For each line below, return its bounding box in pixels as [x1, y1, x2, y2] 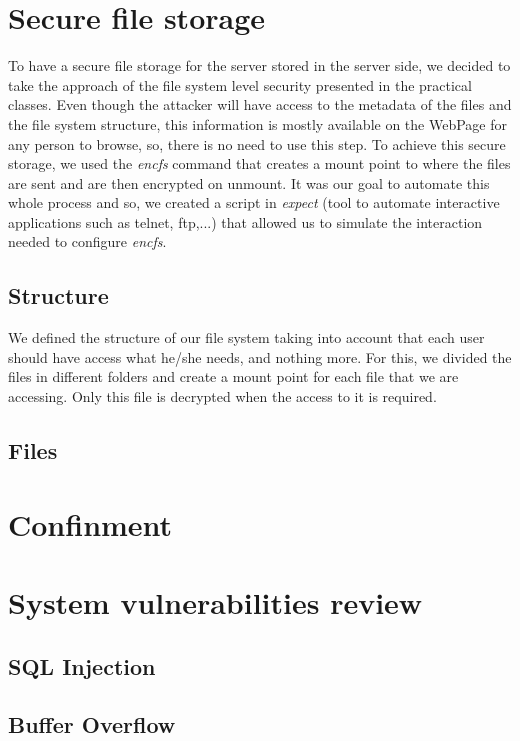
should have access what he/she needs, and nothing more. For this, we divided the [8, 346, 512, 367]
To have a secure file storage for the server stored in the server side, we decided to [8, 55, 511, 76]
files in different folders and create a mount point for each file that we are [8, 366, 459, 387]
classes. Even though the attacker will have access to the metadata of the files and [8, 94, 512, 115]
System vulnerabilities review [8, 581, 423, 622]
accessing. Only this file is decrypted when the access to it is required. [8, 386, 437, 407]
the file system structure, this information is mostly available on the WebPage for [8, 113, 507, 134]
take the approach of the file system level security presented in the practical [8, 74, 472, 95]
